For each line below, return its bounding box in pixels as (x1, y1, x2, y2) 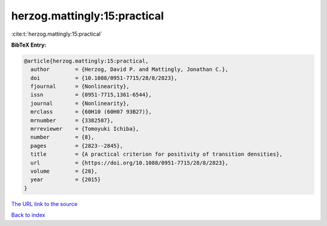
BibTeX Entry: (11, 41, 47, 48)
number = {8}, (30, 134, 95, 141)
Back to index (11, 211, 45, 219)
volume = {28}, (30, 168, 98, 174)
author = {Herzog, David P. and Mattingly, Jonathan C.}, (30, 66, 229, 73)
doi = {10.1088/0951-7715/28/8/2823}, (30, 75, 178, 81)
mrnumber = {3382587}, (30, 117, 114, 124)
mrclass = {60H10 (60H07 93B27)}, (30, 108, 152, 115)
